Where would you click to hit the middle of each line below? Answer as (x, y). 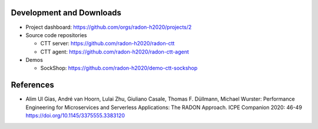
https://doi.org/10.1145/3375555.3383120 (75, 115)
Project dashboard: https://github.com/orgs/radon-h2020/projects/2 (109, 27)
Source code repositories (56, 35)
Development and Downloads (66, 13)
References (32, 85)
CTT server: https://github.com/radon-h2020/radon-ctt (107, 44)
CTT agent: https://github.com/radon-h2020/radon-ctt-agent (115, 52)
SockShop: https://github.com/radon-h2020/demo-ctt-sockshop (119, 68)
